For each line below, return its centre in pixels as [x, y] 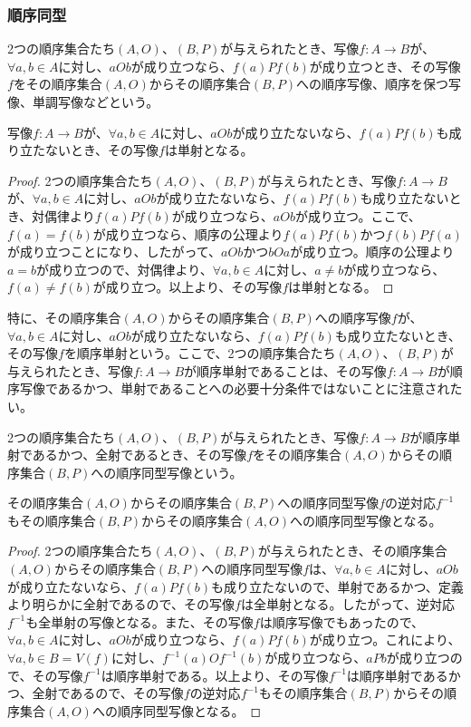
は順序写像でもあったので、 [342, 621]
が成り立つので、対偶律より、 [125, 269]
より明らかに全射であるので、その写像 [121, 604]
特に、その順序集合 [64, 317]
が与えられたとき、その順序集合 [352, 551]
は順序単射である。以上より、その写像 [215, 675]
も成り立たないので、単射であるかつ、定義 [337, 586]
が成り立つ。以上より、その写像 [187, 287]
